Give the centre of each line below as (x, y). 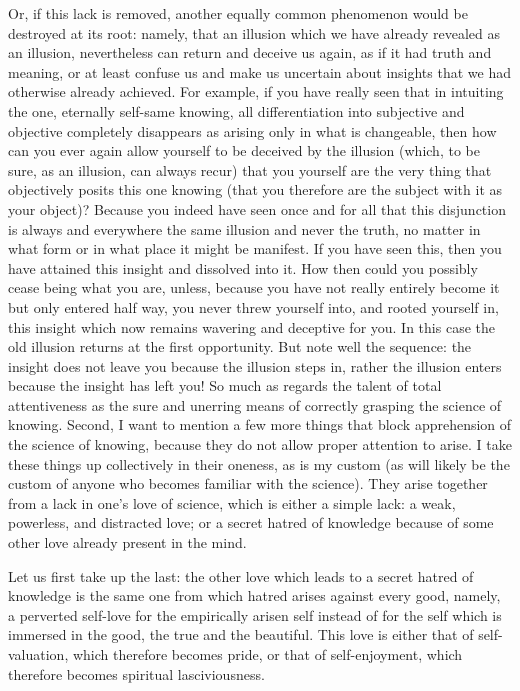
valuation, (38, 654)
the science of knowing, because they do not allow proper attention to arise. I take (260, 444)
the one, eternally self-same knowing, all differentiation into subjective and (236, 110)
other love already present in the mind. (127, 542)
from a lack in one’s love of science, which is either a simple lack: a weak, (232, 502)
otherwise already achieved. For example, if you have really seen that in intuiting (256, 91)
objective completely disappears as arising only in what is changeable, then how (252, 130)
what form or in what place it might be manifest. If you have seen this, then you (255, 248)
